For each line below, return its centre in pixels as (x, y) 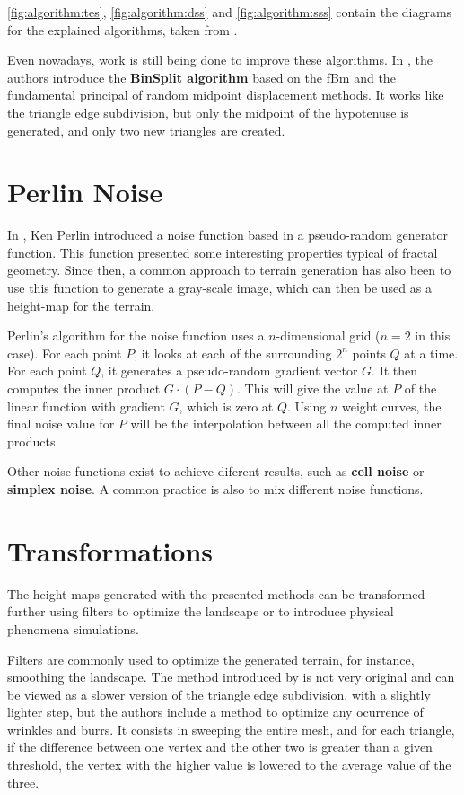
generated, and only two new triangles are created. (146, 130)
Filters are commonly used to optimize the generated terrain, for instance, (211, 659)
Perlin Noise (85, 192)
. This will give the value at (313, 389)
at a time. (431, 353)
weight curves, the (392, 406)
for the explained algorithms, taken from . (123, 29)
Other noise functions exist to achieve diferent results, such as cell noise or (216, 471)
